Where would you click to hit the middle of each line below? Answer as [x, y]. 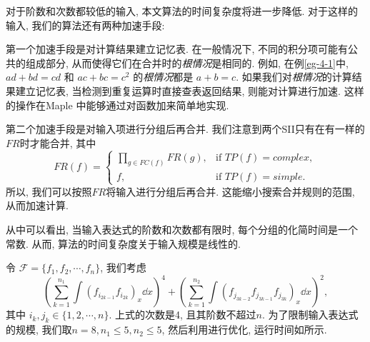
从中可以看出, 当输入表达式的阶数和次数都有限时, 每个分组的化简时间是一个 [182, 229]
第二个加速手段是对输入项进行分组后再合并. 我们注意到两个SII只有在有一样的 [185, 129]
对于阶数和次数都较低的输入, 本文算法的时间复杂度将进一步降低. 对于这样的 [182, 11]
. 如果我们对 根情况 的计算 [294, 77]
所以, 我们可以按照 [49, 191]
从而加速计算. [37, 205]
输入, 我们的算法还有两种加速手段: [85, 25]
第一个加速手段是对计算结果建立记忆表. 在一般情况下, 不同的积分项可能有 [177, 49]
